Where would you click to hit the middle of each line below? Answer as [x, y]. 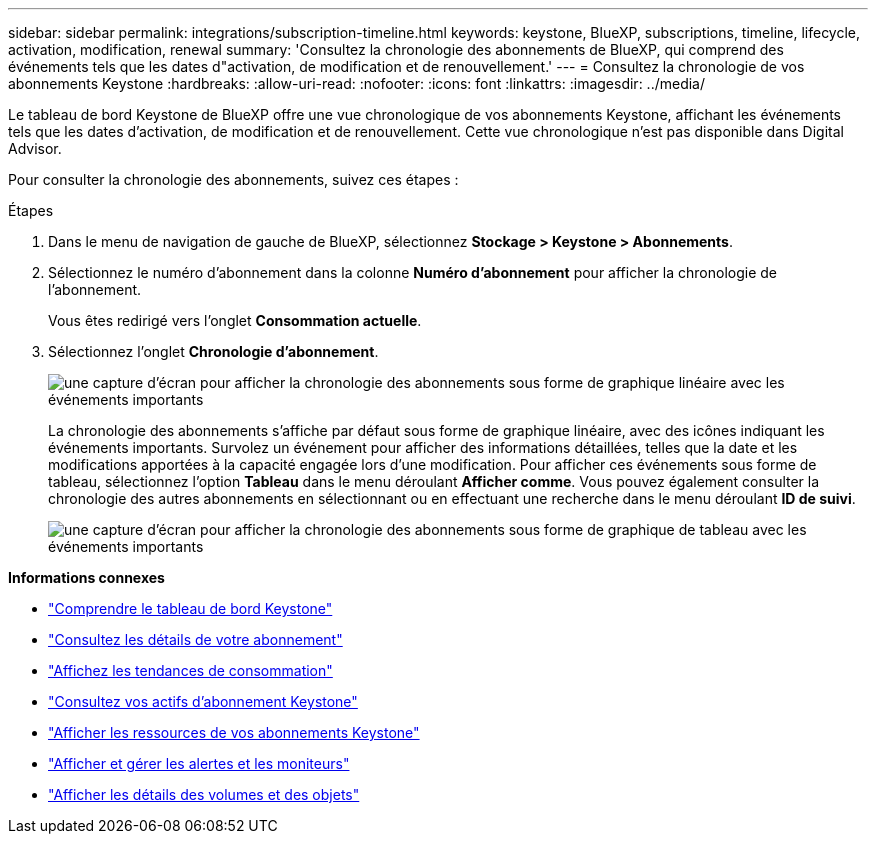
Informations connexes [86, 577]
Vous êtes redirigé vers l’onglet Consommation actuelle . [235, 320]
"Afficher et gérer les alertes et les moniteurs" [199, 763]
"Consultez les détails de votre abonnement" [195, 639]
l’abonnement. [95, 289]
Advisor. [35, 148]
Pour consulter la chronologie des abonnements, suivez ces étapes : [233, 179]
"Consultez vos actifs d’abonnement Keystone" [203, 701]
